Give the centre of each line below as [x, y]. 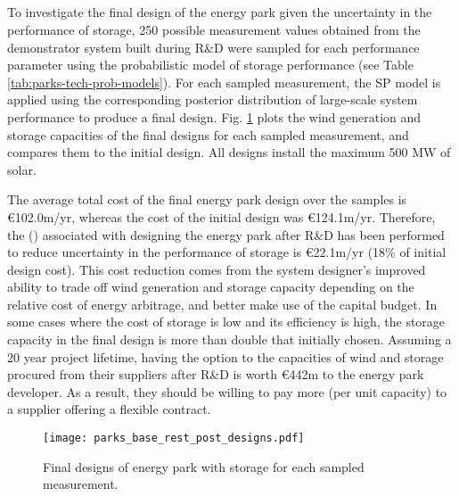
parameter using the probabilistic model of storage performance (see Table [210, 65]
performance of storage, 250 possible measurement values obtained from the [214, 29]
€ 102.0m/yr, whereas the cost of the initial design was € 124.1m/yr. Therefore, [221, 216]
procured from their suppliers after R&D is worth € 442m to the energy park [216, 374]
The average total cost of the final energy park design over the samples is [207, 199]
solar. [22, 169]
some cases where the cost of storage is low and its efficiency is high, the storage [226, 322]
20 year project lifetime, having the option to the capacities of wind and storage [225, 356]
